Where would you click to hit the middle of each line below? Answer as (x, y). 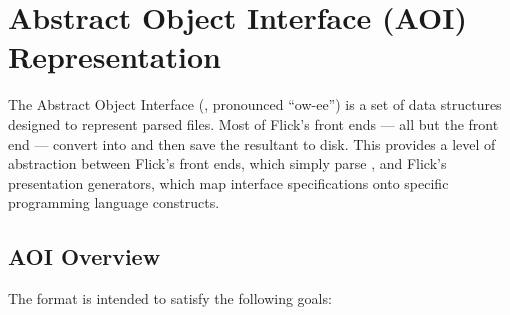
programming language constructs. (114, 202)
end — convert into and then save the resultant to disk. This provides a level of (252, 143)
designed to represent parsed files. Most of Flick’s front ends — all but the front (253, 123)
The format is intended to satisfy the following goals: (170, 298)
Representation (114, 56)
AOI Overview (84, 256)
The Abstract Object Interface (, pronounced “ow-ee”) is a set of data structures (255, 104)
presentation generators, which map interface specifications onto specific (228, 182)
